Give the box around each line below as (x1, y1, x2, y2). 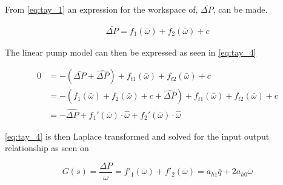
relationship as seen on (5, 141, 89, 154)
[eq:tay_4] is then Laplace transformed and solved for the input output (5, 129, 270, 142)
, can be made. (213, 3, 268, 15)
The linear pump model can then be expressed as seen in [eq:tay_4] (5, 45, 256, 58)
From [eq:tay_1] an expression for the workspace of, (5, 3, 198, 15)
